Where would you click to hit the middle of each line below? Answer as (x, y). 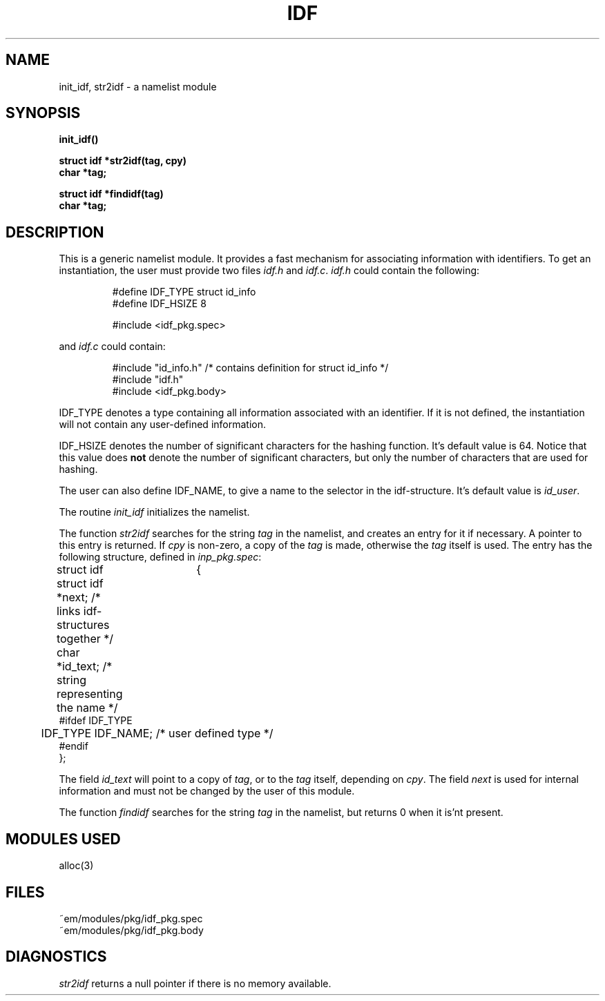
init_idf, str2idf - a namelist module (138, 86)
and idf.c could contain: (112, 347)
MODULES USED (63, 839)
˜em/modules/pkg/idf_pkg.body (131, 930)
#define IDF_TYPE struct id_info (184, 292)
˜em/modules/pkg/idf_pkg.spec (131, 918)
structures (83, 625)
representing (89, 694)
